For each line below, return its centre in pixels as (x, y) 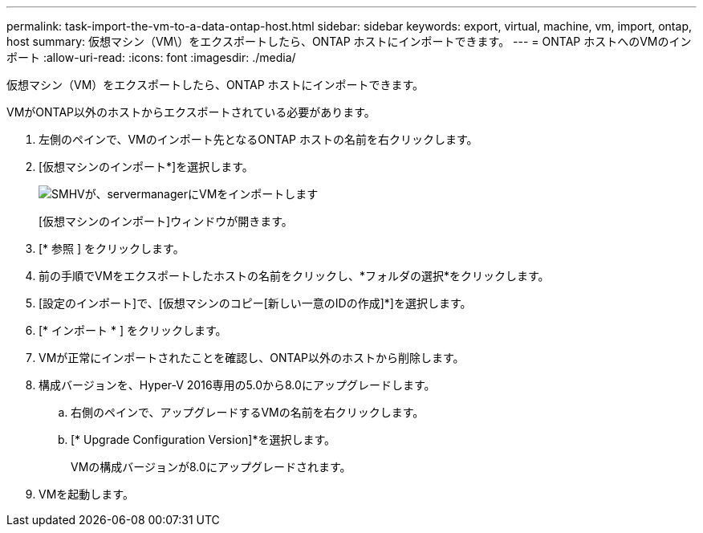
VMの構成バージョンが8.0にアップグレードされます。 (211, 467)
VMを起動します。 (86, 494)
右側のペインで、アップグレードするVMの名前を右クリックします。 (248, 412)
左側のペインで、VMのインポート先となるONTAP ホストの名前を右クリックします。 (258, 139)
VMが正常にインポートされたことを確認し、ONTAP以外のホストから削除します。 (252, 358)
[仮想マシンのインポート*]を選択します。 (146, 167)
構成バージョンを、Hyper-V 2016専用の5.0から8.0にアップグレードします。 (237, 385)
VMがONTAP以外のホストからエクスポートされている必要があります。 (191, 112)
